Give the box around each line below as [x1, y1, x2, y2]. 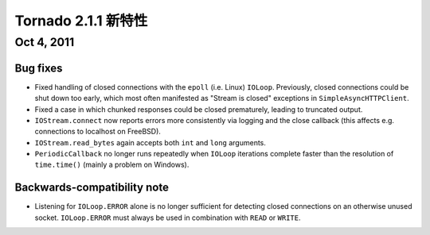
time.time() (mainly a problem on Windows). [34, 160, 190, 170]
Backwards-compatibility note [14, 181, 169, 195]
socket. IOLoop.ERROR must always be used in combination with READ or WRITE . [34, 213, 302, 222]
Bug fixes [14, 61, 63, 75]
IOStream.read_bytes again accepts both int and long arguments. [34, 137, 267, 147]
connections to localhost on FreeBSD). [34, 127, 161, 137]
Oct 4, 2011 [14, 35, 75, 49]
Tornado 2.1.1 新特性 [14, 12, 148, 29]
